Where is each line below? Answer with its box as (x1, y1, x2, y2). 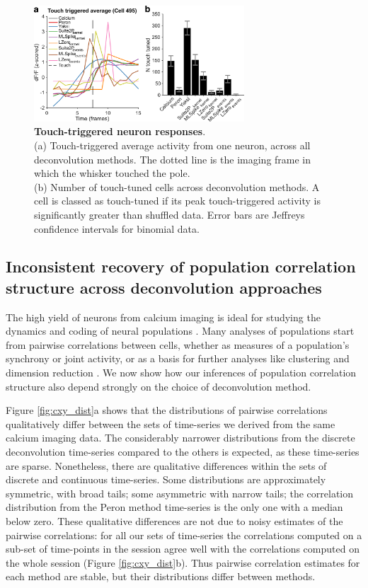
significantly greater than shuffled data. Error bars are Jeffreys (34, 207, 305, 221)
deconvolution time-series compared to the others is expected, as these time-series (6, 444, 360, 459)
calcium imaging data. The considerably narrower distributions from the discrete (6, 430, 355, 445)
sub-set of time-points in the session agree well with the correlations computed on (6, 541, 360, 556)
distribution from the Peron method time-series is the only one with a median (6, 500, 343, 514)
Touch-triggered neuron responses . (34, 124, 206, 139)
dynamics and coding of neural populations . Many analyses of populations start (6, 323, 355, 338)
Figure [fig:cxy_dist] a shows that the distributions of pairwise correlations (6, 403, 328, 417)
